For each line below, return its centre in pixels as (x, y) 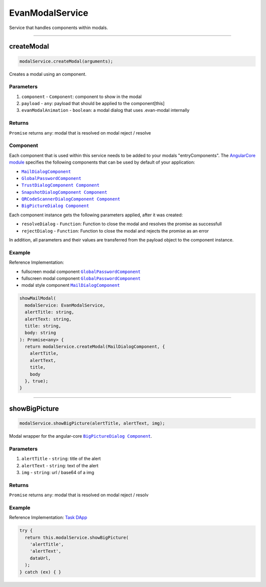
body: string (40, 333)
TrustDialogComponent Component (60, 185)
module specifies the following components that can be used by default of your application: (102, 162)
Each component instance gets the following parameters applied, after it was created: (96, 215)
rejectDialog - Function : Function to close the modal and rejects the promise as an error (115, 231)
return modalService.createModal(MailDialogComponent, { (95, 347)
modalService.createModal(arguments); (66, 61)
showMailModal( (38, 298)
